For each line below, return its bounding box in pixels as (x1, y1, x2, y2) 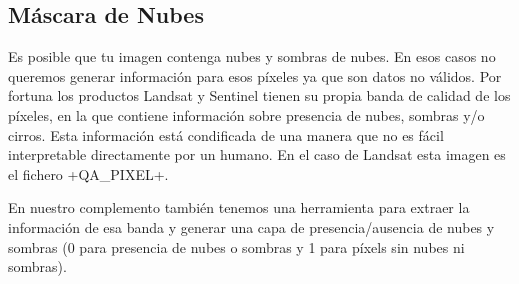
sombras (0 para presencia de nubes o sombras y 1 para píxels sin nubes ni (8, 236, 465, 257)
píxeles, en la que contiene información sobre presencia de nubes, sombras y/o (8, 104, 485, 125)
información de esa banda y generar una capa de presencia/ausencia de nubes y (8, 216, 495, 237)
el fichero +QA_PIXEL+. (8, 163, 169, 184)
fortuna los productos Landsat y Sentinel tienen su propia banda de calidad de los (8, 85, 511, 106)
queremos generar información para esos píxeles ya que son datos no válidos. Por (8, 65, 502, 86)
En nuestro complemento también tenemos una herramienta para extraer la (8, 197, 470, 218)
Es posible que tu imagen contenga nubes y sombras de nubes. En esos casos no (8, 46, 496, 67)
